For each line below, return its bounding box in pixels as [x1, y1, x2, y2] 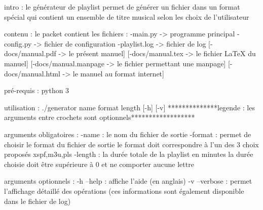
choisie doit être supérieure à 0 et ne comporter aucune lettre [4, 158, 194, 169]
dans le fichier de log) [4, 195, 71, 206]
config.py [4, 38, 32, 49]
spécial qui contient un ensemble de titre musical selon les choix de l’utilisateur [4, 11, 249, 22]
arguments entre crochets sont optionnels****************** [4, 112, 195, 122]
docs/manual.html [4, 68, 60, 78]
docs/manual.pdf [4, 48, 56, 59]
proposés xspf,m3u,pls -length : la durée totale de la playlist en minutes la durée [4, 149, 253, 159]
